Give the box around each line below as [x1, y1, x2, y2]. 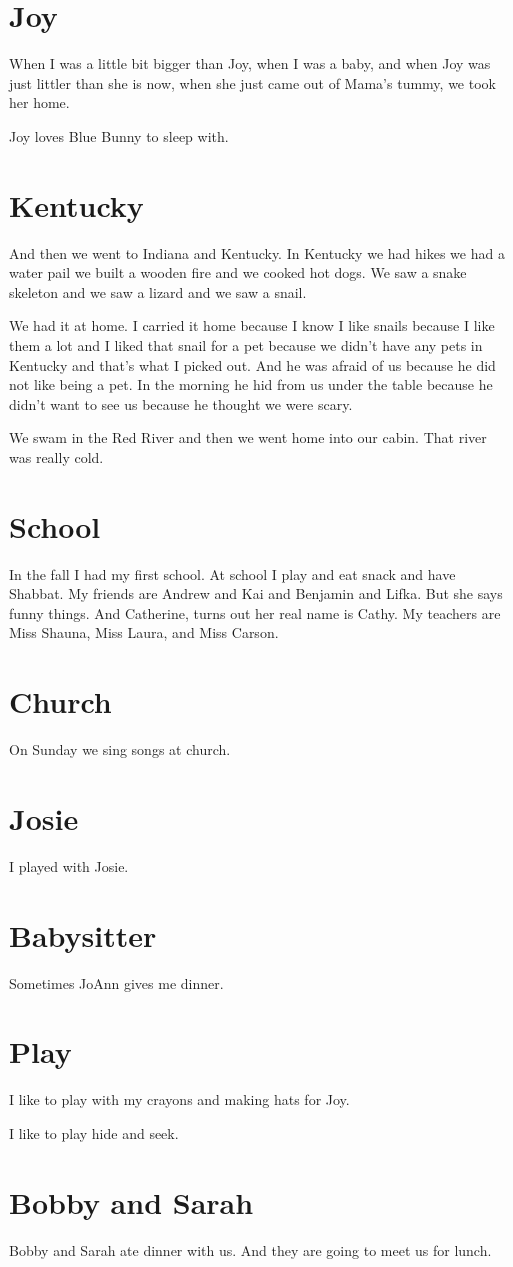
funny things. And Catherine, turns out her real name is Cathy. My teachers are [9, 602, 501, 623]
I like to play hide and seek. [9, 1122, 179, 1143]
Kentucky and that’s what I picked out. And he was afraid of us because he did [9, 354, 496, 375]
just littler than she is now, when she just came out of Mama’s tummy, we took [9, 72, 496, 93]
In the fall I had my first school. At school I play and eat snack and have [9, 563, 456, 584]
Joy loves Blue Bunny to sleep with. [9, 125, 229, 146]
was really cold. [9, 446, 104, 467]
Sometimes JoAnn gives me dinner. [9, 972, 224, 993]
